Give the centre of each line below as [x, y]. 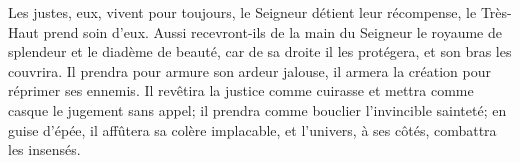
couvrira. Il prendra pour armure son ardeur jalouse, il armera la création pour [249, 70]
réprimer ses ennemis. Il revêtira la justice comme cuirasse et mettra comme [241, 90]
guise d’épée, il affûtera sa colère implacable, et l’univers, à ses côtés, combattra [252, 129]
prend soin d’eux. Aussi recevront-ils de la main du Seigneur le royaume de [273, 31]
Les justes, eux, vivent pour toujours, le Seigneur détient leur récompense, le [242, 12]
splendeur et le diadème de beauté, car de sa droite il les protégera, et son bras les [260, 51]
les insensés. [44, 149]
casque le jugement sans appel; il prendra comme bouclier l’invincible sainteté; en [257, 109]
